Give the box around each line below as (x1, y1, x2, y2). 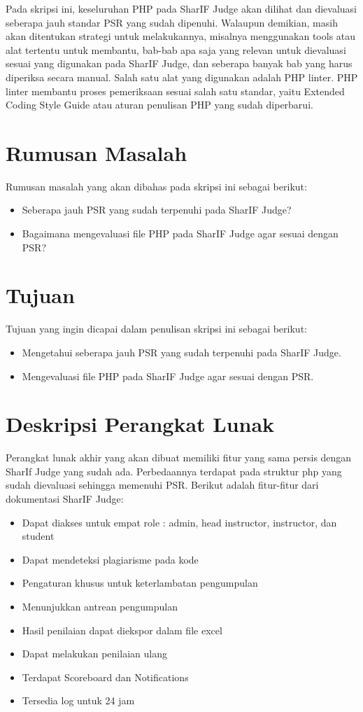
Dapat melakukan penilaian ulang (22, 646, 167, 661)
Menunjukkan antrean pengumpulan (22, 599, 178, 614)
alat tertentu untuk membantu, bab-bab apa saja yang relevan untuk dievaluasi (6, 42, 346, 57)
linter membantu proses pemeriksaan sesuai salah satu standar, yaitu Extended (6, 83, 345, 98)
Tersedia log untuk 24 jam (22, 693, 135, 708)
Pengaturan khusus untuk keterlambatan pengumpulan (22, 575, 258, 590)
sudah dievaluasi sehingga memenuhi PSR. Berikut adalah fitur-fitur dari (6, 477, 319, 492)
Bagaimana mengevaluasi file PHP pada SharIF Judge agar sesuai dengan (22, 226, 339, 241)
